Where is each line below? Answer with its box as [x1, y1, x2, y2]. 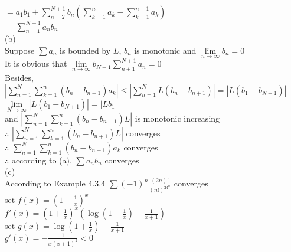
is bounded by [60, 44, 111, 56]
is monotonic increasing [135, 112, 220, 124]
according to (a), [11, 153, 72, 166]
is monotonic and [134, 44, 197, 56]
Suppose [5, 44, 35, 56]
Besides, [5, 71, 34, 83]
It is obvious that [5, 57, 67, 70]
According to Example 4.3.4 [5, 177, 106, 189]
